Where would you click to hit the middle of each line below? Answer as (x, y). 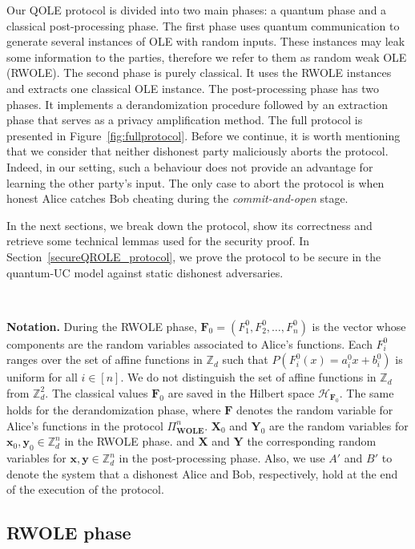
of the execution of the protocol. (85, 489)
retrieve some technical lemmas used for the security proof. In (158, 241)
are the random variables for (339, 425)
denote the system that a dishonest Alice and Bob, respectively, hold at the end (202, 473)
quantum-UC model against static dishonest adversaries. (145, 272)
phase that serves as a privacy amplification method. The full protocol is (185, 120)
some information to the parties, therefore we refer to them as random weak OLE (207, 57)
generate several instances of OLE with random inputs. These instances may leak (206, 41)
